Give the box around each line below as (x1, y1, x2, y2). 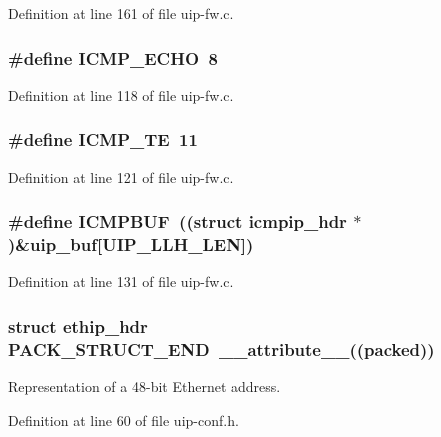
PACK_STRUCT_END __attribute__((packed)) (8, 336, 435, 361)
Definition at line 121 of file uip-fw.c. (8, 166, 234, 187)
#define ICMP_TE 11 (8, 127, 198, 152)
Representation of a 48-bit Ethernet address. (8, 376, 281, 397)
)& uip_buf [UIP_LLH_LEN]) (8, 232, 254, 257)
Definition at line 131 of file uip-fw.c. (8, 271, 234, 292)
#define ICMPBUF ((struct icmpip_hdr (8, 209, 347, 234)
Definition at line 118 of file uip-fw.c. (8, 84, 234, 105)
